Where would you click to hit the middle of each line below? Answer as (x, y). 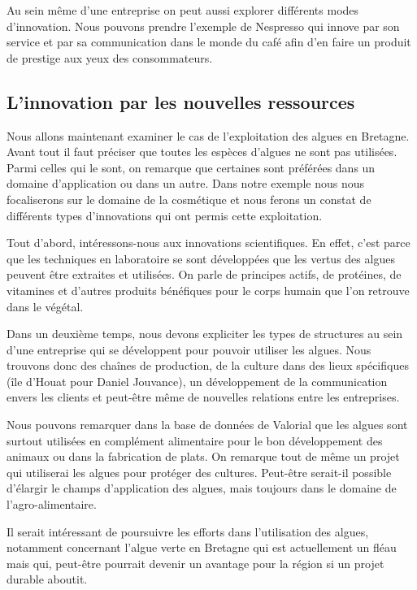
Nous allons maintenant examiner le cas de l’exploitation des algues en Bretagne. (208, 135)
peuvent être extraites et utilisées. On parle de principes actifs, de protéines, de (204, 274)
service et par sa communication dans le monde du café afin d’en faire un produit (209, 42)
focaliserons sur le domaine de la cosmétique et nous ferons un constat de (189, 199)
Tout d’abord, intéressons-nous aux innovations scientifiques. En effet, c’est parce (208, 243)
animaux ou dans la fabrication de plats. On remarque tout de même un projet (203, 456)
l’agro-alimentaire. (52, 504)
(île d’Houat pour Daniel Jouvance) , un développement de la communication (197, 381)
